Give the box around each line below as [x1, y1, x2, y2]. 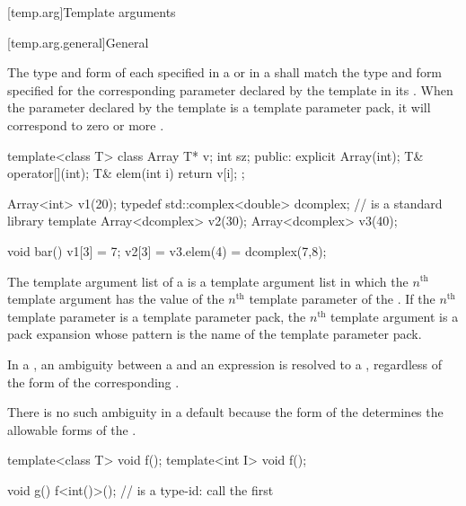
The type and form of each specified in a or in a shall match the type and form [7, 63, 443, 82]
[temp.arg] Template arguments [7, 3, 176, 21]
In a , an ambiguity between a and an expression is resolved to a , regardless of [7, 354, 442, 373]
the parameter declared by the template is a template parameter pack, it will [7, 98, 431, 117]
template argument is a [330, 306, 459, 325]
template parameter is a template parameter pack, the [7, 306, 306, 325]
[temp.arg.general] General [7, 32, 149, 51]
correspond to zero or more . [7, 115, 164, 134]
